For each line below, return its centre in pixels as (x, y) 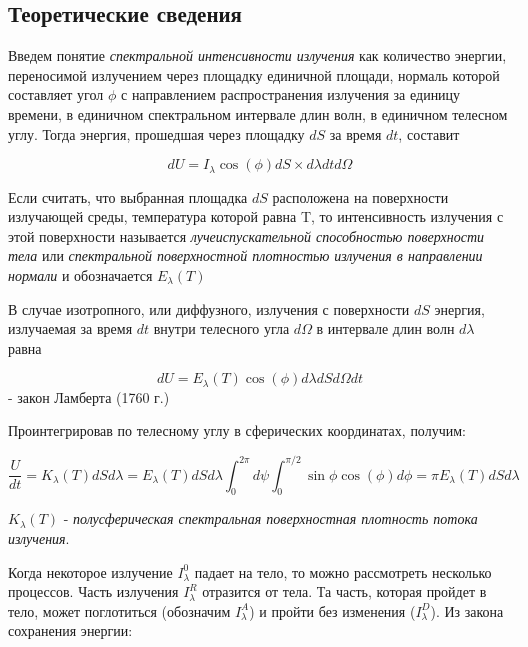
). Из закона (467, 610)
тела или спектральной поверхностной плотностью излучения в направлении (245, 255)
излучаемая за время (70, 328)
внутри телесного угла (221, 328)
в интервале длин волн (385, 328)
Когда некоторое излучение (90, 571)
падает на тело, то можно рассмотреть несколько (343, 571)
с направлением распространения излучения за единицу (291, 94)
